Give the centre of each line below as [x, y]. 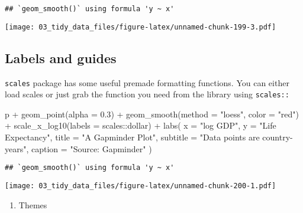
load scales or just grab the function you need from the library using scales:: [147, 94]
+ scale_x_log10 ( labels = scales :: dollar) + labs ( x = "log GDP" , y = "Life [141, 125]
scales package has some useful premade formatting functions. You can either [147, 82]
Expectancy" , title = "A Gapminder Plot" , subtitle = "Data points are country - [149, 137]
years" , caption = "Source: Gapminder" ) [78, 148]
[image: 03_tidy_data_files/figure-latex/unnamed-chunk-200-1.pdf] [141, 186]
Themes [33, 204]
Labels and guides [61, 58]
